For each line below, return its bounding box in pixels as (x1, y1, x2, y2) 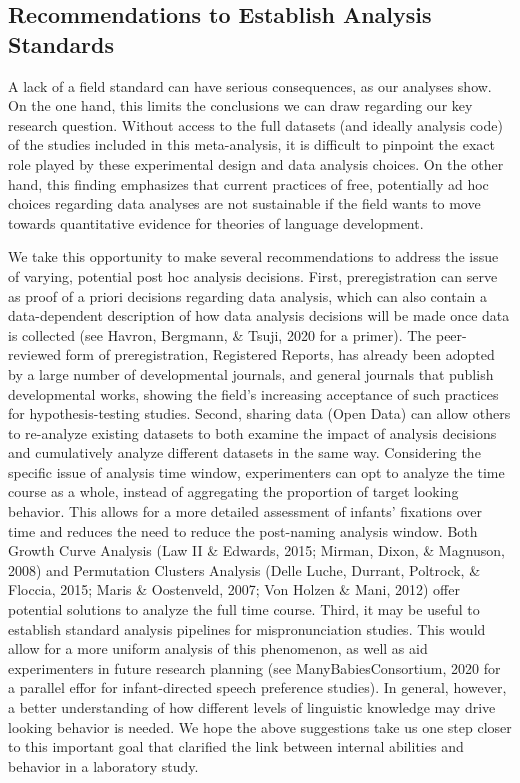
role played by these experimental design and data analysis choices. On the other (8, 153, 504, 174)
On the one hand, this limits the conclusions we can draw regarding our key (8, 95, 473, 116)
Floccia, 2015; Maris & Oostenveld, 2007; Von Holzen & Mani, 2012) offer (8, 579, 460, 600)
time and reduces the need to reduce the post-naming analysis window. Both (8, 520, 478, 541)
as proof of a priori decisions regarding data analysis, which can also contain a (8, 285, 488, 306)
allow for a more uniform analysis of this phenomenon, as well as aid (8, 638, 428, 659)
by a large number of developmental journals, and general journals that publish (8, 363, 494, 384)
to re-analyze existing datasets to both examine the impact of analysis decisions (8, 422, 497, 443)
